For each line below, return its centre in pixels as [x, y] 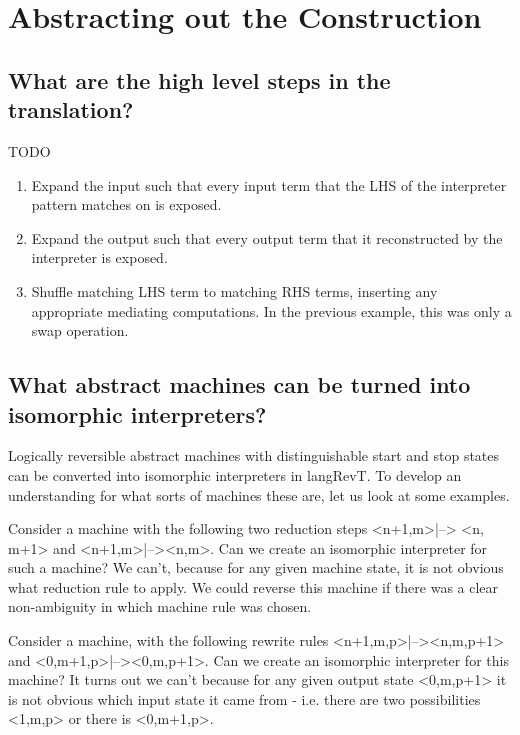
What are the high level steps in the [199, 79]
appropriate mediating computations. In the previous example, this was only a [271, 310]
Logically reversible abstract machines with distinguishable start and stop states [254, 455]
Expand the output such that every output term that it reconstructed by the [267, 237]
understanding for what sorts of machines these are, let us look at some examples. [259, 494]
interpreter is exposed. [99, 257]
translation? [71, 109]
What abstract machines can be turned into [239, 384]
